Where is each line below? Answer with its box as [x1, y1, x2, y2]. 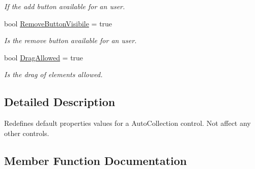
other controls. [4, 127, 49, 138]
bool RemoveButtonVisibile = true [4, 18, 112, 28]
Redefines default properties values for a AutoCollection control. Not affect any [4, 118, 251, 128]
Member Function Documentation [4, 152, 187, 168]
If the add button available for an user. [4, 1, 125, 11]
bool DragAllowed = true [4, 52, 83, 62]
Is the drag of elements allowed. [4, 69, 103, 80]
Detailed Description [4, 94, 116, 110]
